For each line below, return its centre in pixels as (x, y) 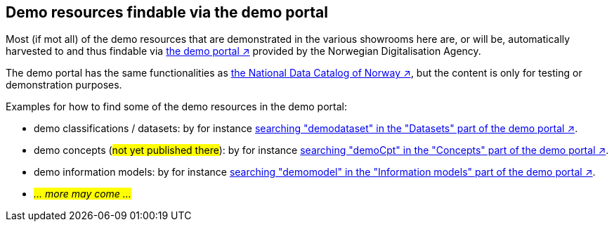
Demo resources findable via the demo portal (167, 12)
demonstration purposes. (64, 85)
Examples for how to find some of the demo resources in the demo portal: (176, 107)
